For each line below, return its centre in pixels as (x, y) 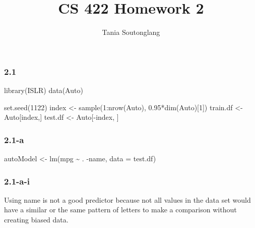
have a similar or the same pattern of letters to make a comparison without (120, 210)
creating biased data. (36, 220)
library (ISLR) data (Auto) (44, 90)
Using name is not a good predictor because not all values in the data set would (127, 199)
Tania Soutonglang (131, 32)
